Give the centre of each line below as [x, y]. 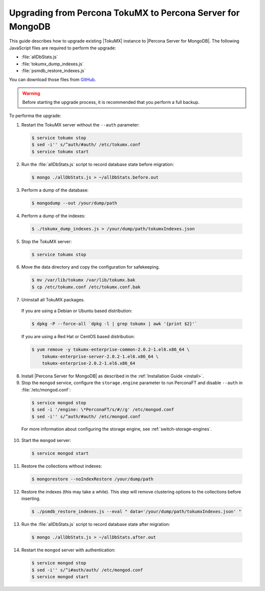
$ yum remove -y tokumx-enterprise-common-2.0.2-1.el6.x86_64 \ [111, 350]
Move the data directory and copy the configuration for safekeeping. [91, 267]
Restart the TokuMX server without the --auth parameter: [80, 124]
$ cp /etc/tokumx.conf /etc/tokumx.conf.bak [86, 287]
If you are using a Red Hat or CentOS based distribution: [78, 337]
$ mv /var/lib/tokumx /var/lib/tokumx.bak [83, 280]
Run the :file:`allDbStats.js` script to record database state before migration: [98, 164]
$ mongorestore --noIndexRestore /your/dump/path [93, 479]
